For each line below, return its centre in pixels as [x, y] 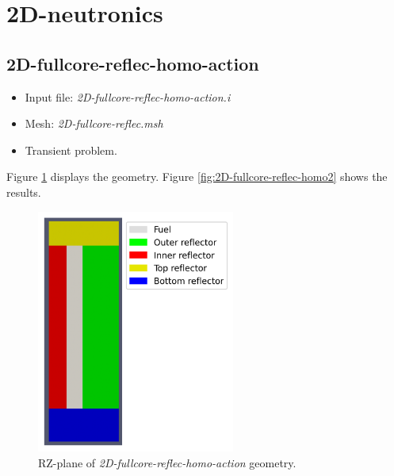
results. [24, 192]
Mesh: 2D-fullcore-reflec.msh [94, 123]
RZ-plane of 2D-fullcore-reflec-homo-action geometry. [167, 462]
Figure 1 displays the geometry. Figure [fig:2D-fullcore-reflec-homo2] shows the [197, 177]
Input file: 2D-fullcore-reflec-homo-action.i [128, 96]
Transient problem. [71, 150]
